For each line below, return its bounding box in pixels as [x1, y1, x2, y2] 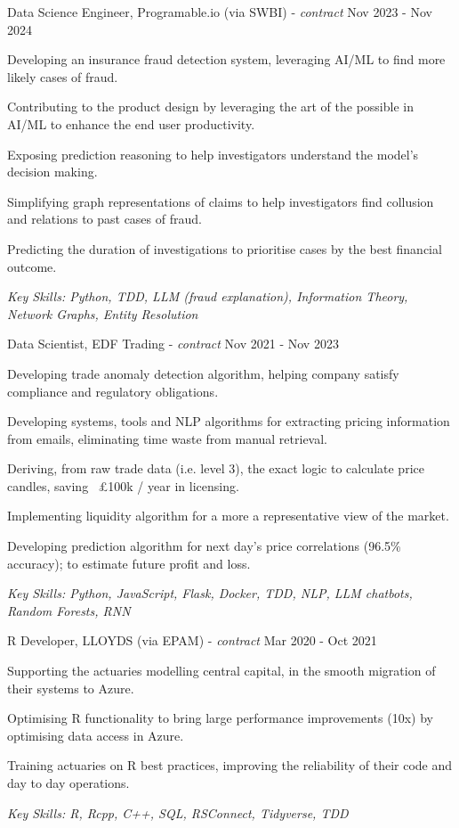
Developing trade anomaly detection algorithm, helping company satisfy [7, 364, 399, 382]
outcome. [7, 257, 57, 275]
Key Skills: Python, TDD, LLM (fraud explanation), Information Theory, [7, 287, 408, 306]
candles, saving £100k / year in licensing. [7, 476, 239, 495]
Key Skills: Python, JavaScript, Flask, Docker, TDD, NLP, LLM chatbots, [7, 584, 413, 603]
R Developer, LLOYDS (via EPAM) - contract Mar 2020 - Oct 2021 [7, 631, 377, 650]
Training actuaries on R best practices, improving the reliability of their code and [7, 756, 453, 775]
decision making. [7, 162, 98, 181]
